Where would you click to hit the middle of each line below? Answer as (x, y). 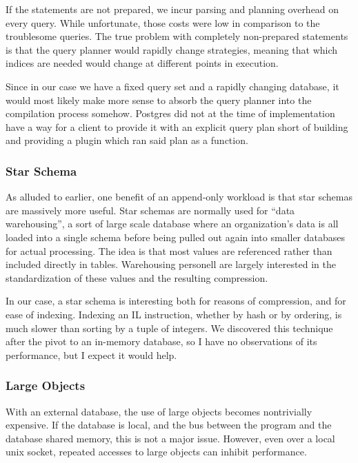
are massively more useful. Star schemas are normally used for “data (150, 210)
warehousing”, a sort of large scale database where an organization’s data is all (172, 224)
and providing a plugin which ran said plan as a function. (127, 140)
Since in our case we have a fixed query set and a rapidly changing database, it (172, 86)
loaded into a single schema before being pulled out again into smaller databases (176, 237)
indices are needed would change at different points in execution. (142, 63)
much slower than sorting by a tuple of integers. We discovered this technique (169, 328)
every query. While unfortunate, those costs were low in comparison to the (163, 22)
